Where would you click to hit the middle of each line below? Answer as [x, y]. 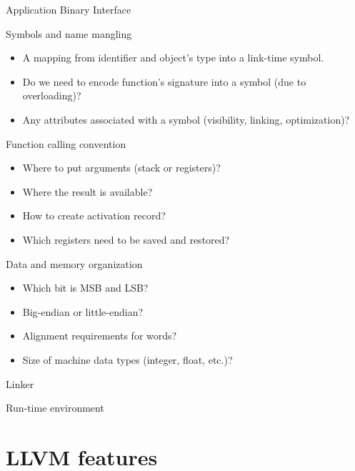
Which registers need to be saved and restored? [126, 239]
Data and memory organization [74, 263]
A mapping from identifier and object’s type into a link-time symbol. [173, 58]
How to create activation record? [94, 215]
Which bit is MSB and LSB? [85, 288]
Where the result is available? [87, 191]
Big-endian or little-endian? [83, 311]
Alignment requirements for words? [100, 336]
